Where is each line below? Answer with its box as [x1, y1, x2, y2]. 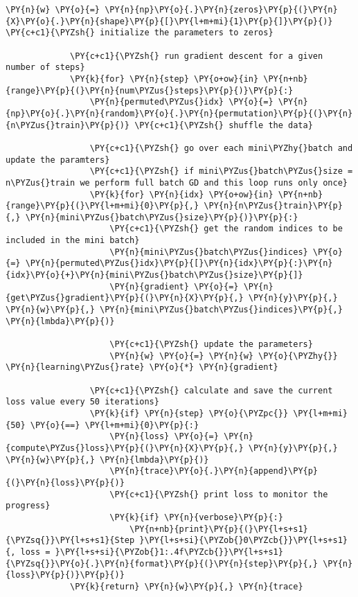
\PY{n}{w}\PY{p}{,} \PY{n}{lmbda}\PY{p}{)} [6, 454, 209, 465]
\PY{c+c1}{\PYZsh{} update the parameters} [109, 339, 313, 350]
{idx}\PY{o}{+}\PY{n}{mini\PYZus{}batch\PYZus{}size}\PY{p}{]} [6, 270, 303, 280]
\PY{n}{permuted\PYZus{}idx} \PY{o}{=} [89, 97, 274, 107]
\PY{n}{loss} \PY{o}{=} [109, 431, 219, 442]
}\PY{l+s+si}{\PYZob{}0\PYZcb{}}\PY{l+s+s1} [139, 535, 348, 546]
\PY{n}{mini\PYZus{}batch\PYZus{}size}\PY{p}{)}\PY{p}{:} [25, 212, 298, 222]
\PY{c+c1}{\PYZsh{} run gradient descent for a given [70, 51, 323, 61]
